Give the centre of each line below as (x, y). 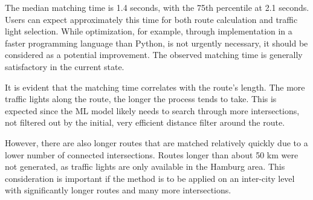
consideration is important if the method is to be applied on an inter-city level (150, 178)
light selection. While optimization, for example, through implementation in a (149, 31)
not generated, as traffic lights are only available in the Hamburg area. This (145, 166)
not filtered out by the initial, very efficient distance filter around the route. (145, 122)
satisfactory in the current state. (65, 66)
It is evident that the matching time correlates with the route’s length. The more (155, 87)
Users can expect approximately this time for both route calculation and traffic (151, 19)
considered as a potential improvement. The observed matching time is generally (154, 55)
